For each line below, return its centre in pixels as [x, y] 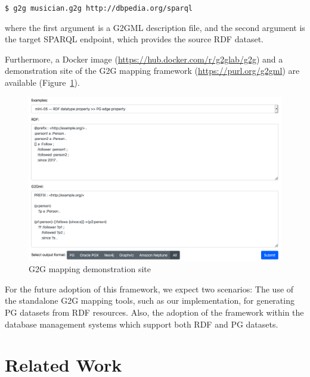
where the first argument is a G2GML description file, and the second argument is [155, 27]
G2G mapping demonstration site [90, 269]
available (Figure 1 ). [42, 82]
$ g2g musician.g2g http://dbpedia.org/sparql [99, 8]
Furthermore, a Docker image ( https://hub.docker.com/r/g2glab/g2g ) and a [144, 59]
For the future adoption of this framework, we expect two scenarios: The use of [149, 289]
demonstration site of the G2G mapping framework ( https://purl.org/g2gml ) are [152, 71]
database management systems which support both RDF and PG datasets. [142, 324]
